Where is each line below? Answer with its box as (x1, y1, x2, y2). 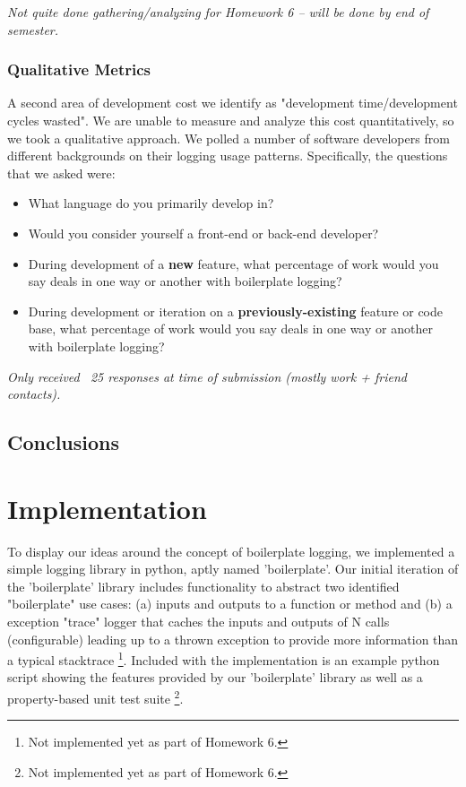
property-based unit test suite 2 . (7, 687, 184, 707)
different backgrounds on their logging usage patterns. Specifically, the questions (7, 146, 448, 165)
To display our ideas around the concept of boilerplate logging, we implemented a (7, 541, 455, 560)
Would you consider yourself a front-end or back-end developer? (28, 223, 379, 242)
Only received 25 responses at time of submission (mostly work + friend (7, 367, 407, 385)
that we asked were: (7, 163, 116, 182)
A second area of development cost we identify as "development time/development (7, 93, 458, 112)
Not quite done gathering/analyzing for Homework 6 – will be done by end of (7, 3, 429, 21)
